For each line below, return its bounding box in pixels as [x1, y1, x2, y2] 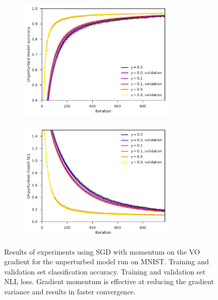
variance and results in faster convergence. [4, 286, 136, 296]
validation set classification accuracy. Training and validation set [4, 266, 206, 277]
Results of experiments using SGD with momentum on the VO [4, 246, 200, 257]
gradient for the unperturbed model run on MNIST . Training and [4, 256, 209, 267]
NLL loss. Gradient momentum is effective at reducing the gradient [4, 276, 214, 287]
